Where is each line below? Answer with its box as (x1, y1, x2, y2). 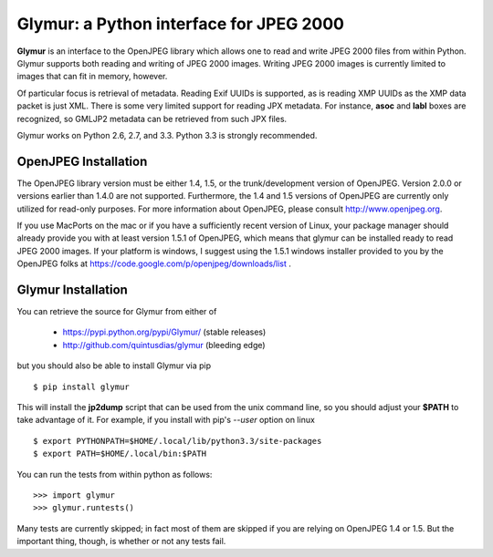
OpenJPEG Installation (16, 153, 148, 169)
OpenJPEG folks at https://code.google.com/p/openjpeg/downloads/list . (16, 258, 292, 269)
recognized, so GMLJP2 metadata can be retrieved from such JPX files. (16, 113, 288, 124)
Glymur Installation (16, 282, 128, 297)
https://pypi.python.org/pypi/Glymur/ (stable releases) (62, 326, 267, 337)
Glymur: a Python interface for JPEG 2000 (16, 14, 344, 34)
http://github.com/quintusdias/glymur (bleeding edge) (62, 339, 266, 350)
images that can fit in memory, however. (16, 71, 168, 82)
